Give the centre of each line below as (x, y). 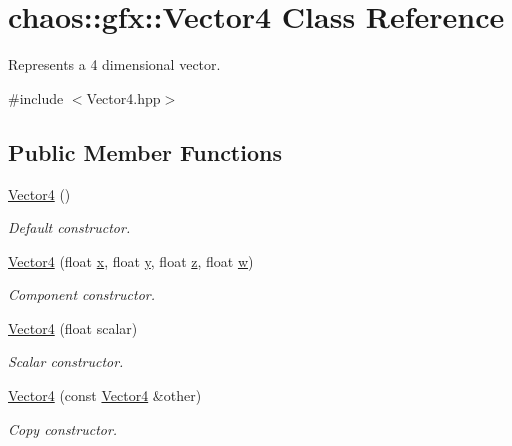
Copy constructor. (63, 428)
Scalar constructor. (66, 361)
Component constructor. (82, 294)
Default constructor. (69, 227)
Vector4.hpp (123, 97)
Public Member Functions (145, 151)
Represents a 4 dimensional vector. (114, 64)
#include (36, 97)
